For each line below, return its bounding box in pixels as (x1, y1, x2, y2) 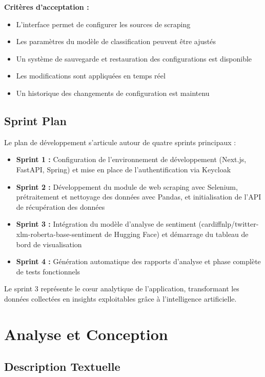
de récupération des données (16, 201, 105, 212)
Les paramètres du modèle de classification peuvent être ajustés (16, 36, 216, 47)
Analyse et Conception (4, 323, 168, 344)
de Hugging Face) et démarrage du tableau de (104, 228, 249, 239)
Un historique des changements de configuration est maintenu (16, 87, 210, 98)
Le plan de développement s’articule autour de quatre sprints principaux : (4, 136, 236, 147)
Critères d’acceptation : (4, 2, 89, 12)
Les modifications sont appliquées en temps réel (16, 70, 166, 81)
